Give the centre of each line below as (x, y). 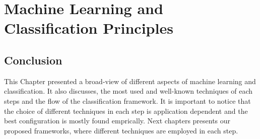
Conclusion (33, 60)
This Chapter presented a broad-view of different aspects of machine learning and (130, 81)
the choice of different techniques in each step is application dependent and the (126, 111)
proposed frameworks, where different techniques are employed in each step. (121, 130)
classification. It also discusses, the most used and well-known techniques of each (128, 91)
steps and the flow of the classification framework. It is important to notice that (127, 100)
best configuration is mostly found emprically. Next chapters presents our (117, 121)
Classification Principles (89, 28)
